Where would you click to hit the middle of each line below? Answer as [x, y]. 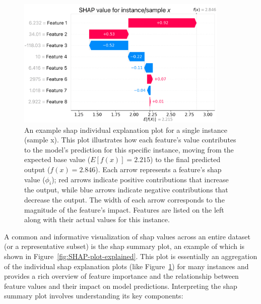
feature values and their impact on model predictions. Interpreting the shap [121, 286]
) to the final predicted [185, 159]
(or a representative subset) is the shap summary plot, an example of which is [124, 246]
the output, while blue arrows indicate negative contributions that [126, 190]
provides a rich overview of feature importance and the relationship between [121, 276]
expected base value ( [57, 159]
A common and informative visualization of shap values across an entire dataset [127, 236]
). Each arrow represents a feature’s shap [158, 169]
